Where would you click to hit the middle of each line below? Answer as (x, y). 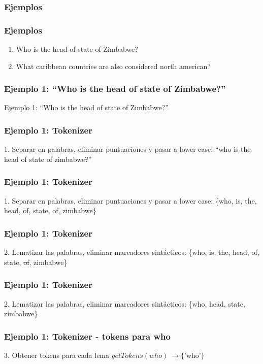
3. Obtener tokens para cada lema (57, 355)
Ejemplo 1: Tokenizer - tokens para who (87, 336)
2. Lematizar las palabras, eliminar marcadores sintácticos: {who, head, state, (125, 303)
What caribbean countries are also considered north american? (113, 66)
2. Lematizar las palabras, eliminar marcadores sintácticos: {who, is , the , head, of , (132, 252)
